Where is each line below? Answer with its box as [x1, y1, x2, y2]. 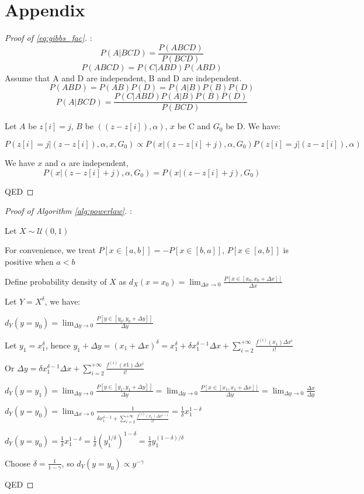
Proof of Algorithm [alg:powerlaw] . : [5, 205, 132, 217]
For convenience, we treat [5, 244, 96, 256]
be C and [177, 120, 211, 132]
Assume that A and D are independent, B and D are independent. [5, 71, 242, 84]
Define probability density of [5, 275, 107, 287]
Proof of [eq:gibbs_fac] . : [5, 32, 92, 44]
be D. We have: [226, 120, 281, 132]
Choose [5, 457, 31, 469]
